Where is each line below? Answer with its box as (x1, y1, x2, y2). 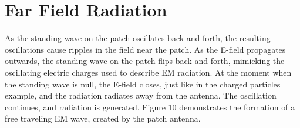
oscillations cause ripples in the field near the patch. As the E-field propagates (5, 43, 286, 55)
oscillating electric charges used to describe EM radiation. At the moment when (5, 66, 292, 78)
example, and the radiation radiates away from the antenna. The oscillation (5, 89, 277, 102)
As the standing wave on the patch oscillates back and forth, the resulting (5, 32, 271, 44)
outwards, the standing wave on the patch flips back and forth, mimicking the (5, 55, 285, 67)
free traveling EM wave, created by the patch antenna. (5, 112, 201, 124)
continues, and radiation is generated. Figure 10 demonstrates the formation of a (5, 100, 295, 113)
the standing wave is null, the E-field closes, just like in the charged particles (5, 78, 281, 90)
